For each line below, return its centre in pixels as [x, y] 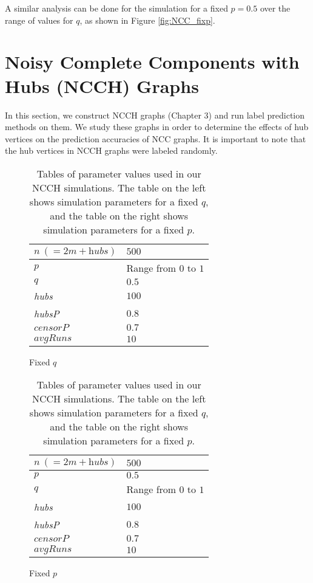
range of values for [39, 20]
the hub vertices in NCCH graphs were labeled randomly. [111, 150]
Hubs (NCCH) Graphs [102, 85]
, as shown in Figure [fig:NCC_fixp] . [147, 20]
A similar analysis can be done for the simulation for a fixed [116, 8]
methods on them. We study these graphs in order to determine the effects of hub [157, 127]
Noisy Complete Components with [152, 62]
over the [275, 8]
